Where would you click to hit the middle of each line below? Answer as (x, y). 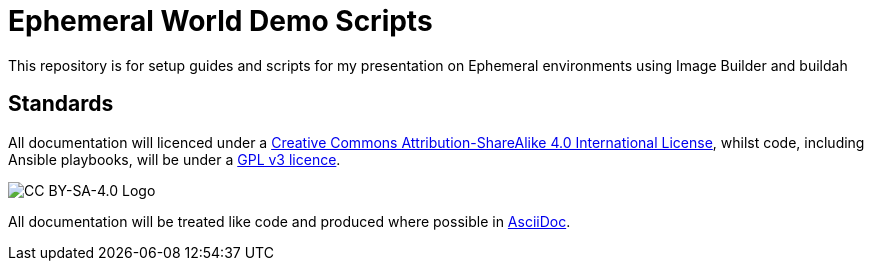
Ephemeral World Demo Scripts (220, 21)
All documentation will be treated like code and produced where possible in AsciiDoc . (289, 221)
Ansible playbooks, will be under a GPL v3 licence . (174, 159)
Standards (61, 104)
